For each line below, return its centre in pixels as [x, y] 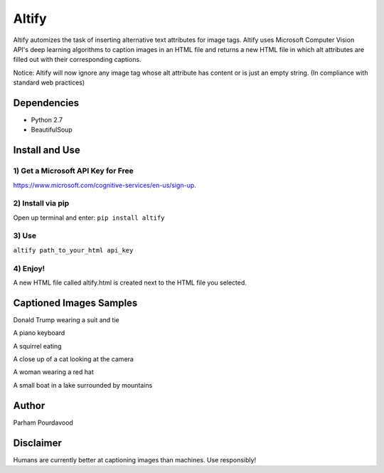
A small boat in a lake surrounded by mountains [83, 385]
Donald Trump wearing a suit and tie [66, 319]
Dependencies [46, 103]
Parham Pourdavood [43, 422]
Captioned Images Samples [75, 303]
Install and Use [47, 150]
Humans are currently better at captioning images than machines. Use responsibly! [134, 459]
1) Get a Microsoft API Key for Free [74, 171]
